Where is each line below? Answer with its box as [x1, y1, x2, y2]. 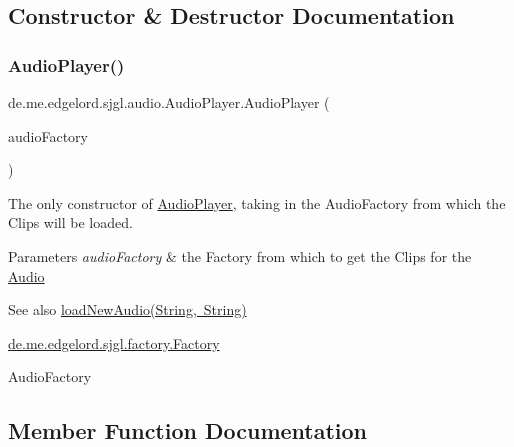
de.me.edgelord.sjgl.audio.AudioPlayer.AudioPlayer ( [8, 92, 330, 112]
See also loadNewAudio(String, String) [8, 299, 247, 320]
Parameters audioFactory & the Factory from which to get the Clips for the [8, 245, 472, 266]
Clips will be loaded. [8, 212, 133, 233]
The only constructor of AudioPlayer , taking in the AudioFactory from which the [8, 192, 506, 213]
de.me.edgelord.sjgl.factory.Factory [8, 332, 220, 353]
